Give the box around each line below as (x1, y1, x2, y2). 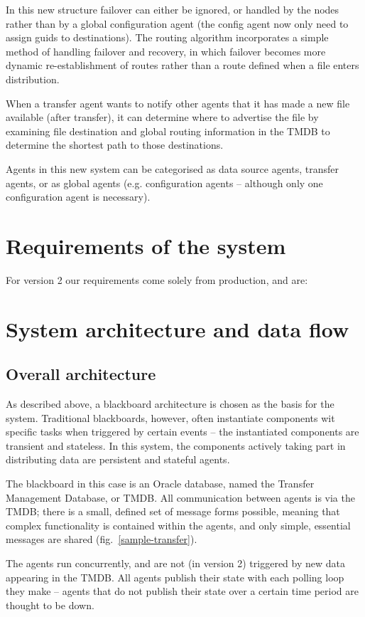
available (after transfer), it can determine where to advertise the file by (6, 110, 319, 125)
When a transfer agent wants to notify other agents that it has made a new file (6, 95, 350, 110)
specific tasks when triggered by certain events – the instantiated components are (6, 424, 359, 439)
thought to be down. (6, 597, 94, 612)
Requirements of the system (6, 231, 286, 260)
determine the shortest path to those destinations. (6, 137, 224, 152)
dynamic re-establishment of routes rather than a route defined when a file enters (6, 58, 359, 73)
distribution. (6, 71, 60, 86)
